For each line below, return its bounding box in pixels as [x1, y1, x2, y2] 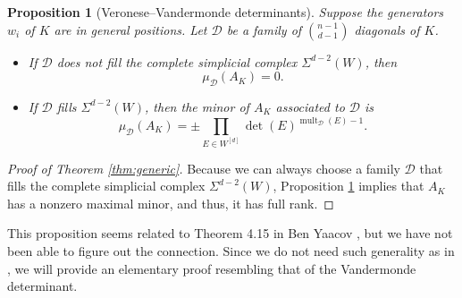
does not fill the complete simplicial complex [56, 52, 298, 71]
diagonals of [354, 20, 420, 38]
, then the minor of [145, 97, 249, 115]
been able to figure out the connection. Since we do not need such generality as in [7, 242, 455, 260]
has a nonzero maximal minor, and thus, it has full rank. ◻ [7, 193, 334, 212]
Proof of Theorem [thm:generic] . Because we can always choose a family [7, 158, 400, 177]
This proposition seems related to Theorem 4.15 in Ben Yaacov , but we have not [7, 224, 453, 243]
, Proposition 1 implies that [273, 176, 424, 195]
